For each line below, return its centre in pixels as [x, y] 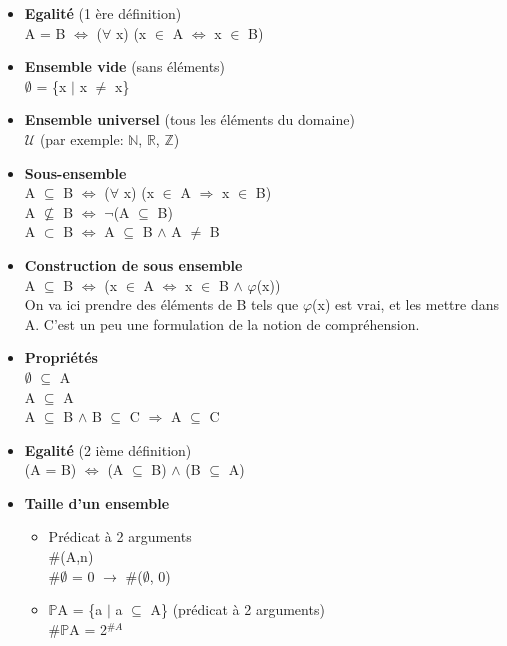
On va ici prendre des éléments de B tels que [161, 304]
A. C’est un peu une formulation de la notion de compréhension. [222, 323]
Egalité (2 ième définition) [108, 449]
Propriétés [61, 357]
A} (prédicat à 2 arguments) [237, 609]
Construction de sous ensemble [133, 264]
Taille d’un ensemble [97, 502]
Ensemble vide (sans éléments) [125, 66]
